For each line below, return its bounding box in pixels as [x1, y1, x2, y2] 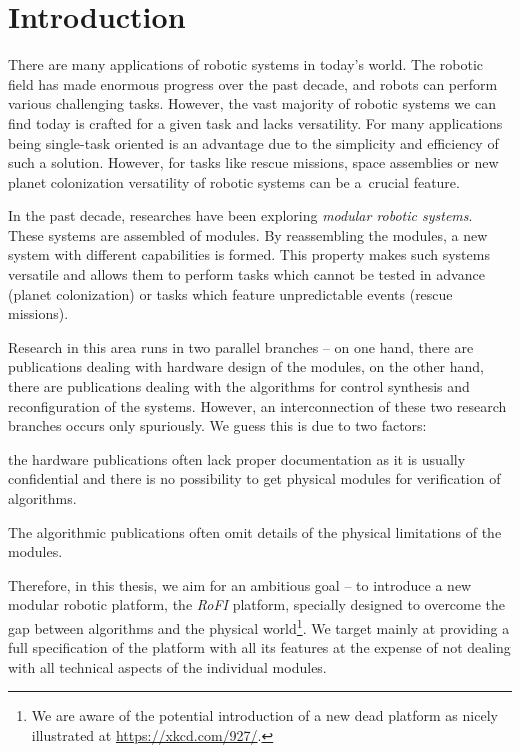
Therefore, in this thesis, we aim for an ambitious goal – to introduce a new [8, 574, 472, 595]
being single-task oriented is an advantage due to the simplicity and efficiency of [8, 132, 499, 153]
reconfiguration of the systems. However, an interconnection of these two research [8, 395, 507, 416]
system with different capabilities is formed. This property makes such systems [8, 244, 490, 265]
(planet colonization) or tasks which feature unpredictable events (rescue [8, 283, 453, 304]
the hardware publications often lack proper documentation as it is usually [8, 448, 466, 469]
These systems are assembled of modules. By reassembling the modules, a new [8, 224, 488, 245]
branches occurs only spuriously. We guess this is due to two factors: [8, 415, 427, 436]
